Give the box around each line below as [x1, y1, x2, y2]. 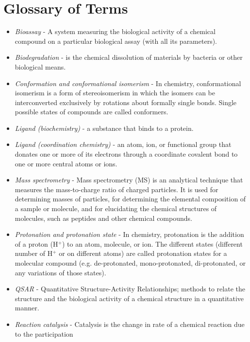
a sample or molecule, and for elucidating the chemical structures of [15, 203, 217, 214]
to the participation [15, 328, 73, 339]
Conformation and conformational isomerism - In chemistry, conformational [15, 78, 241, 88]
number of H [15, 248, 53, 258]
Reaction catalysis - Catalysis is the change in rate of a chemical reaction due [15, 319, 245, 329]
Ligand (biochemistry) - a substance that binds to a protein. [15, 123, 194, 133]
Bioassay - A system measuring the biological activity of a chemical [15, 26, 216, 36]
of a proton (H [15, 238, 58, 249]
